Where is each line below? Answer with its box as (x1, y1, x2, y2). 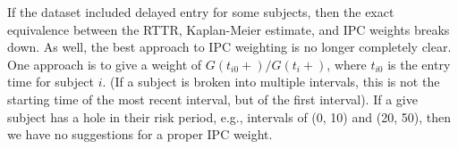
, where (327, 54, 367, 73)
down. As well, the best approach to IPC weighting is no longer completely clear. (7, 37, 452, 56)
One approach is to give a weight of (7, 54, 202, 73)
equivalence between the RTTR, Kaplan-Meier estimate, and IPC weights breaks (7, 20, 450, 38)
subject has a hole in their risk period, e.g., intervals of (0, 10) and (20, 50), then (7, 107, 451, 126)
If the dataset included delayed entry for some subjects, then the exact (7, 3, 394, 21)
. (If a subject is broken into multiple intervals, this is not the (102, 72, 440, 91)
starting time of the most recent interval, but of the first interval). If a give (7, 89, 418, 108)
